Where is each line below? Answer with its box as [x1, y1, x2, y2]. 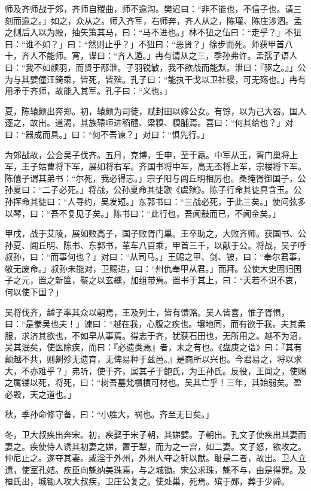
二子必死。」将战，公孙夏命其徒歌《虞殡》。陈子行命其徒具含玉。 [42, 183, 294, 196]
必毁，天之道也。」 [5, 387, 76, 400]
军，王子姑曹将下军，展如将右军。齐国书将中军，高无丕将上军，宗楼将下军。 [5, 160, 306, 172]
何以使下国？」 [5, 286, 63, 298]
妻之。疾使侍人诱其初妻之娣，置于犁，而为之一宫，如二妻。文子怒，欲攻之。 [5, 440, 306, 452]
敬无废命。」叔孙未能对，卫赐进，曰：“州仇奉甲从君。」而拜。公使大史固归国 [5, 262, 302, 274]
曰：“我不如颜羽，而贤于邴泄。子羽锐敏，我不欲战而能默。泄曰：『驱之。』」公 [5, 60, 306, 73]
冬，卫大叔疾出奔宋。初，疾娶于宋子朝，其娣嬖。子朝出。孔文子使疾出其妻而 [5, 428, 306, 440]
